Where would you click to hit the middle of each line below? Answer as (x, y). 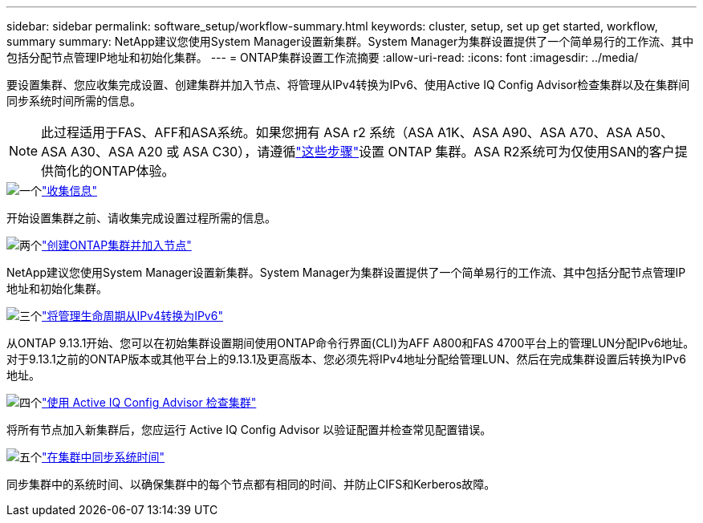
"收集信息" (70, 191)
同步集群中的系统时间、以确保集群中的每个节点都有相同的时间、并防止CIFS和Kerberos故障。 (251, 484)
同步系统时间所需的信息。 (74, 101)
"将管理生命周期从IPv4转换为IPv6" (132, 316)
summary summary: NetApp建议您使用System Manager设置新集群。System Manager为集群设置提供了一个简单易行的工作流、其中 (350, 41)
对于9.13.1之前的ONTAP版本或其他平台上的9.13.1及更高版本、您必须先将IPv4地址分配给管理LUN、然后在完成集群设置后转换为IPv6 (346, 359)
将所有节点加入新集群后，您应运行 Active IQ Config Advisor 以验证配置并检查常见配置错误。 (249, 430)
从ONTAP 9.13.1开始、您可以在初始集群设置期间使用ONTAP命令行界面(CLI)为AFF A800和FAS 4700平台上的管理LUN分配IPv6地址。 (351, 343)
